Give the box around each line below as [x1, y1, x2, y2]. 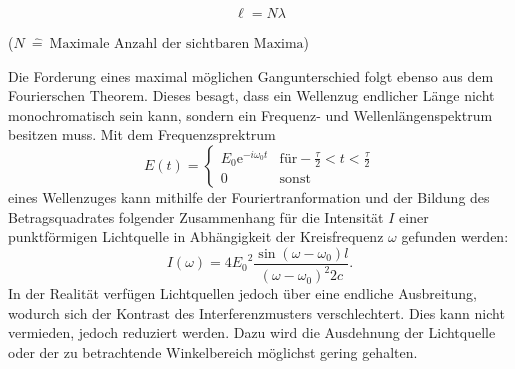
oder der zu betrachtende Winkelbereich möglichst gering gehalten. [8, 341, 418, 362]
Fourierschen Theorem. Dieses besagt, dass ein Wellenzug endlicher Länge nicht [8, 85, 495, 106]
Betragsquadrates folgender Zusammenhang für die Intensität [8, 206, 384, 227]
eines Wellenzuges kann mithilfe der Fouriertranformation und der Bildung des [8, 186, 490, 207]
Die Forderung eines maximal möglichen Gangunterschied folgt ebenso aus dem [8, 65, 494, 86]
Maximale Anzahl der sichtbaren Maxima [49, 37, 304, 51]
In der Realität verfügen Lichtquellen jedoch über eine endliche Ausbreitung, [8, 283, 477, 304]
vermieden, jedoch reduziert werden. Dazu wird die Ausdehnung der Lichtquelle [8, 322, 496, 343]
